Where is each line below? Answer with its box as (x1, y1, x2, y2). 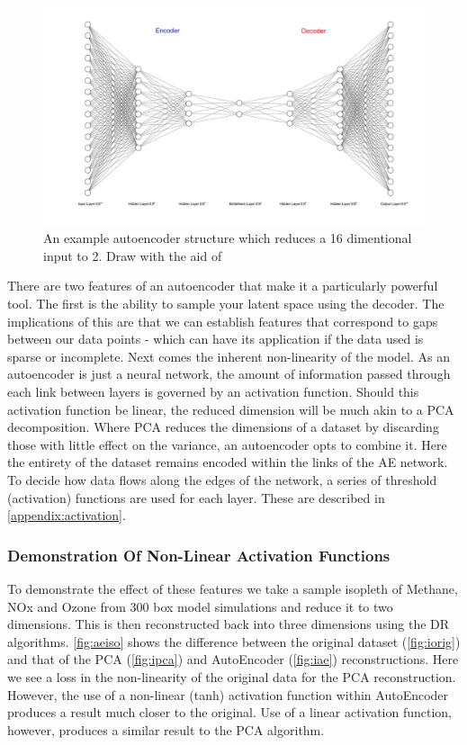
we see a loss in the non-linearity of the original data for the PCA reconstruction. (7, 667, 456, 686)
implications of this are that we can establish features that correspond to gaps (7, 311, 438, 330)
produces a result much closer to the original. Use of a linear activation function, (7, 703, 453, 722)
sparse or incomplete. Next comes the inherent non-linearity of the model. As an (7, 346, 450, 365)
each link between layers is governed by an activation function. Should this (7, 381, 419, 400)
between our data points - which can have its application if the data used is (7, 329, 424, 348)
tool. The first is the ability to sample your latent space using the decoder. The (7, 294, 445, 313)
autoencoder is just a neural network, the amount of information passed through (7, 364, 451, 383)
